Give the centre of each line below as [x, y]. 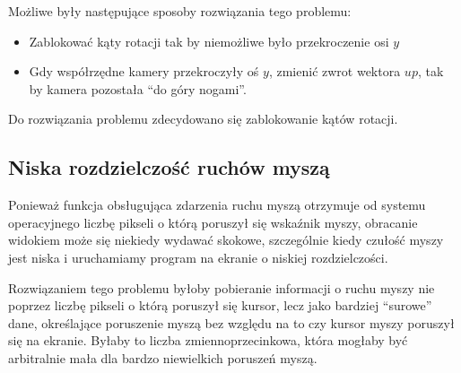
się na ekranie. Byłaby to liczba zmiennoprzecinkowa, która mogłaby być [208, 340]
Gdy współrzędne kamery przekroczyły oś [144, 71]
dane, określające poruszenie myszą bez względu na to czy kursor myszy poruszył [231, 322]
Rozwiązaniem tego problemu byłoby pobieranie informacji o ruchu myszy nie [222, 287]
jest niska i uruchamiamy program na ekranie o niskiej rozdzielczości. [198, 257]
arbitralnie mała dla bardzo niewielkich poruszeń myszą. [163, 357]
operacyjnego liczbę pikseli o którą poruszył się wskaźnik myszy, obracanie [213, 222]
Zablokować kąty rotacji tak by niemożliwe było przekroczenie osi [209, 41]
